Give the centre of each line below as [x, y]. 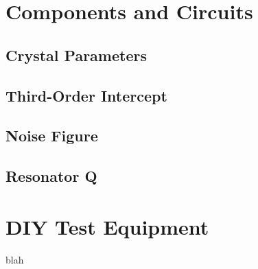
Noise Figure [52, 136]
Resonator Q [51, 176]
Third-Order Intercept [86, 95]
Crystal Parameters [76, 55]
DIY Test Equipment [107, 226]
